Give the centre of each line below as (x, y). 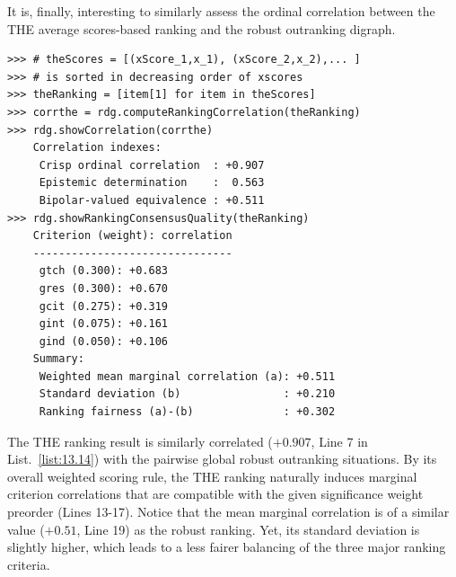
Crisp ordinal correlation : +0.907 (152, 165)
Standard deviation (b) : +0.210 (187, 394)
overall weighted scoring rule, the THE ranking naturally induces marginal (212, 476)
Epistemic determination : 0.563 (152, 183)
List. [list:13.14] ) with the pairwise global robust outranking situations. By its (222, 459)
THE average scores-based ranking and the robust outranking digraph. (202, 28)
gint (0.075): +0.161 (103, 324)
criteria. (29, 564)
